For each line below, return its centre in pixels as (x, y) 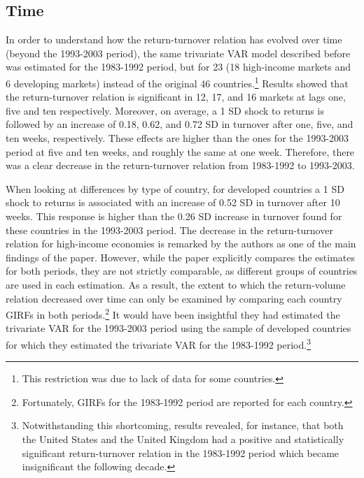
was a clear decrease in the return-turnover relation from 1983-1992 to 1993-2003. (180, 165)
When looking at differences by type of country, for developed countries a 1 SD (175, 188)
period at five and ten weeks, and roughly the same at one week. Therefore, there (180, 151)
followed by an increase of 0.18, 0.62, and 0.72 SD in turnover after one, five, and (180, 124)
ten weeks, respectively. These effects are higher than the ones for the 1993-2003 (177, 138)
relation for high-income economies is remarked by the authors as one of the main (181, 244)
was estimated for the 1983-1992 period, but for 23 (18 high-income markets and (178, 67)
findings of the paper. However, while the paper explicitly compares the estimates (180, 257)
